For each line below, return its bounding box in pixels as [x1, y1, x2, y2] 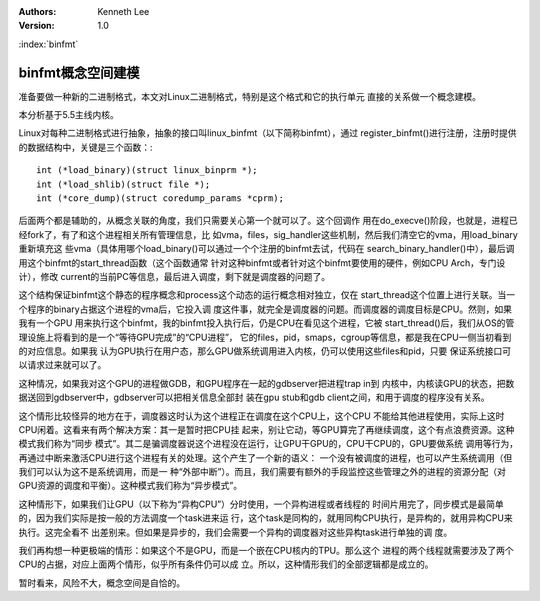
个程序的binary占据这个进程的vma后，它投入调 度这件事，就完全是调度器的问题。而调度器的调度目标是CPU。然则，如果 [18, 303, 512, 315]
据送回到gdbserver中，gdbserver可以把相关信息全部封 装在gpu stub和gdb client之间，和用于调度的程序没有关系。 [18, 391, 490, 404]
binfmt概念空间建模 [18, 64, 140, 81]
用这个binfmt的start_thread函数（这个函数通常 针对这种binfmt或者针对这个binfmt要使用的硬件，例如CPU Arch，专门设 [18, 256, 506, 269]
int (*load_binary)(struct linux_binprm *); [36, 165, 259, 176]
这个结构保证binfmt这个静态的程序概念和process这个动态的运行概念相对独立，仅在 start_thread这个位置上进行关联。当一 [18, 289, 516, 301]
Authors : [18, 6, 57, 17]
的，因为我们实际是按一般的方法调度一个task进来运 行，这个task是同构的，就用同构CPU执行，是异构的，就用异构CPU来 [18, 512, 514, 524]
